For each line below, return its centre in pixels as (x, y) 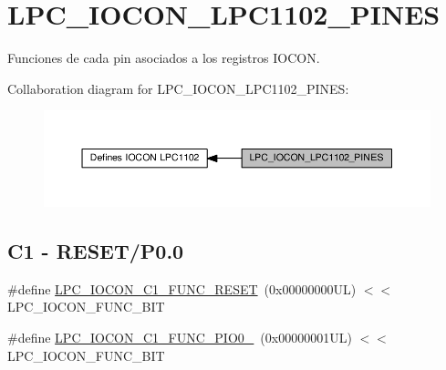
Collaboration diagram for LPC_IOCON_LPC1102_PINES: (178, 88)
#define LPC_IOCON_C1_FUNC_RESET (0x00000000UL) (182, 288)
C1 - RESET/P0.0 (96, 251)
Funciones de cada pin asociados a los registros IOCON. (164, 58)
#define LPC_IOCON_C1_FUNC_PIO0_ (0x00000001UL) (180, 338)
